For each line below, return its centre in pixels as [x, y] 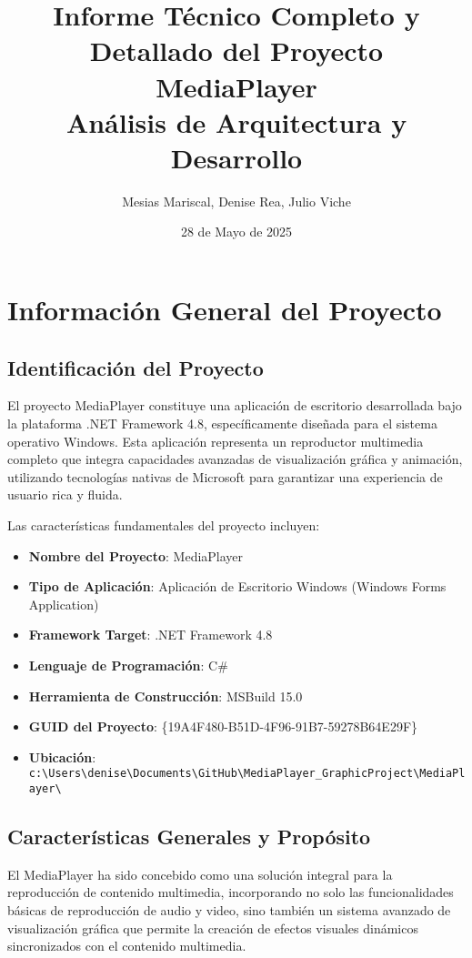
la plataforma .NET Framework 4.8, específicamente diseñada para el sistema [222, 424]
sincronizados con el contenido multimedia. [127, 946]
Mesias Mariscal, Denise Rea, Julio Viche [236, 201]
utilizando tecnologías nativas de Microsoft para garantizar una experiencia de [225, 476]
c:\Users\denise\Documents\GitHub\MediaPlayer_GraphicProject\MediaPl [247, 774]
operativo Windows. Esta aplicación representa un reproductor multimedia [216, 441]
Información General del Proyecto [225, 310]
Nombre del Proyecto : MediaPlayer [136, 555]
